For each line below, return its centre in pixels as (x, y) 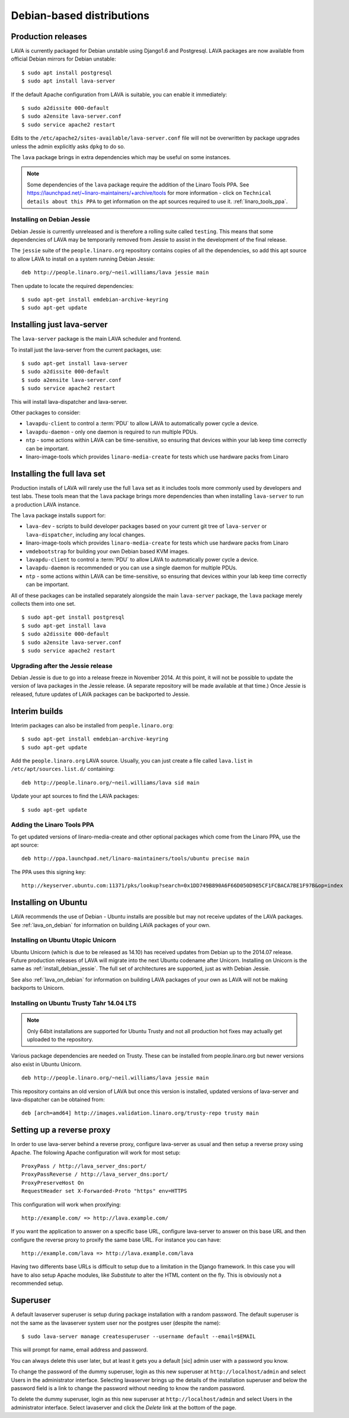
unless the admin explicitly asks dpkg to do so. (68, 146)
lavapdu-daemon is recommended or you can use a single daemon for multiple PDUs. (132, 568)
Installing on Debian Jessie (50, 220)
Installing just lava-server (59, 325)
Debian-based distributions (80, 15)
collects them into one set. (43, 603)
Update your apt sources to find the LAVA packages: (75, 796)
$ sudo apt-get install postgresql (73, 617)
